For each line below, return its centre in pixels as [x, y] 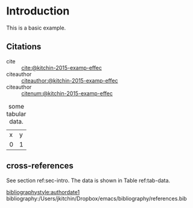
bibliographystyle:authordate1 [43, 192]
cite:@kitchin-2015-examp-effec [62, 68]
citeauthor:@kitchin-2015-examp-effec [70, 80]
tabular [16, 114]
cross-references [40, 166]
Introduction [38, 11]
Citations [24, 47]
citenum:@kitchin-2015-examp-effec [67, 93]
